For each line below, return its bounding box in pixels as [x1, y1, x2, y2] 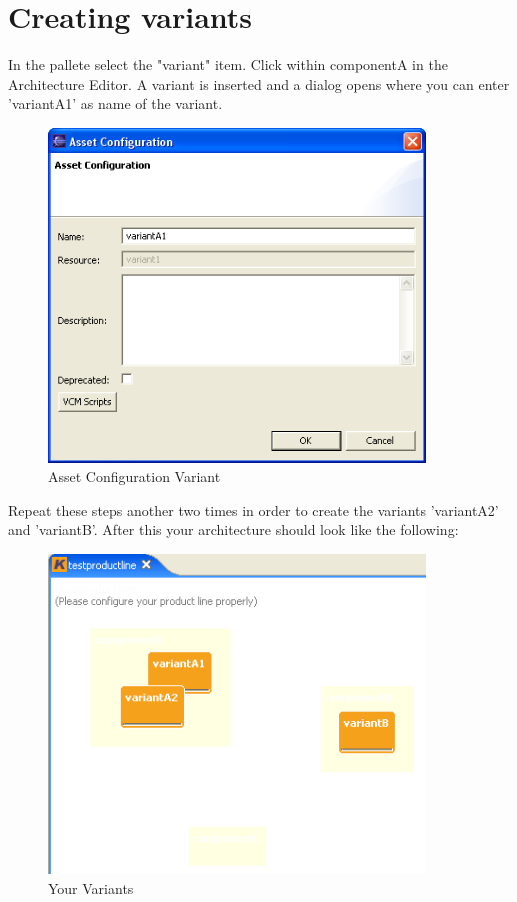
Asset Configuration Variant [48, 466, 221, 487]
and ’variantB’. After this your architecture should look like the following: [8, 519, 459, 540]
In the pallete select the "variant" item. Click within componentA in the [8, 54, 448, 75]
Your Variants [48, 877, 134, 898]
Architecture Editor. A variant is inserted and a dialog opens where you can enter [8, 73, 510, 94]
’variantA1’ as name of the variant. [8, 93, 223, 114]
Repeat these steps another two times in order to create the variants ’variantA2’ [8, 499, 499, 520]
